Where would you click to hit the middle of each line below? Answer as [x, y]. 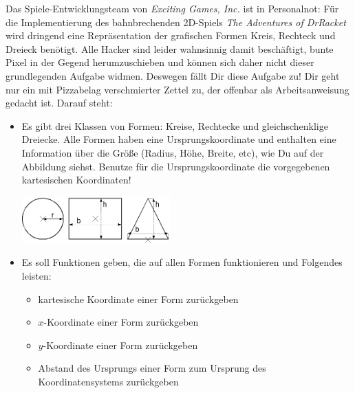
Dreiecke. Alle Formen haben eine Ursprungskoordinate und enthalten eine [179, 139]
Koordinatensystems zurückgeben [108, 381]
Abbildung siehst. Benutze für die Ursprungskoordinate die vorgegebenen [176, 166]
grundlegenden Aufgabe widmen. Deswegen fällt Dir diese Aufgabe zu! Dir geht [173, 75]
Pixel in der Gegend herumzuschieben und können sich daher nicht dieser [160, 62]
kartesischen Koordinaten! [76, 180]
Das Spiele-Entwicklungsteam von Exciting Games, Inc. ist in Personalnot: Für [172, 8]
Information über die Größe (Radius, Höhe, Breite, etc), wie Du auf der [173, 152]
